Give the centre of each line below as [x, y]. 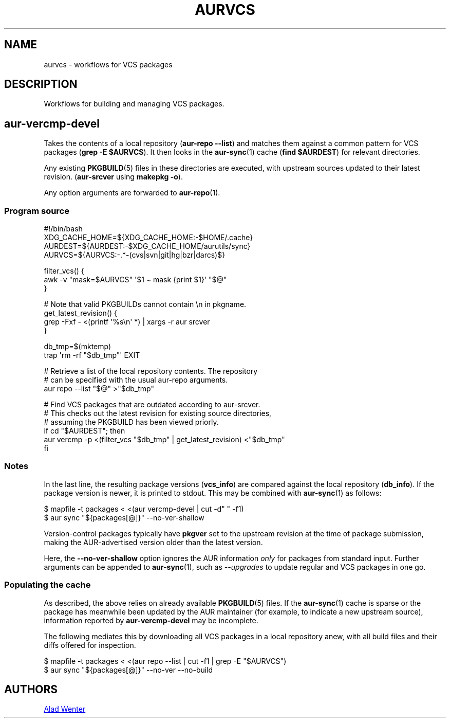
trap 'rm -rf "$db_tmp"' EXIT [92, 355]
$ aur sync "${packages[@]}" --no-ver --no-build [128, 670]
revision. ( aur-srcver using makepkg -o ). [113, 177]
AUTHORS [31, 689]
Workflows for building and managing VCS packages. [134, 104]
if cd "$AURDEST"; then [85, 431]
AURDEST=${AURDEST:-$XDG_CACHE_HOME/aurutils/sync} [147, 246]
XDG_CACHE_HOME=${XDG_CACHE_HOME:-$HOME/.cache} [148, 238]
